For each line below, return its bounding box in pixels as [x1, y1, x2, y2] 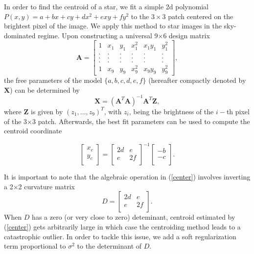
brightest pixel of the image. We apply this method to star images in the [4, 21, 222, 31]
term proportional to [4, 241, 66, 251]
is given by [30, 106, 63, 116]
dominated [4, 30, 36, 40]
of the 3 [4, 116, 27, 126]
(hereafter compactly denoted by [148, 75, 246, 85]
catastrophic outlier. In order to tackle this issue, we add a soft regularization [4, 231, 236, 241]
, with [104, 106, 122, 116]
